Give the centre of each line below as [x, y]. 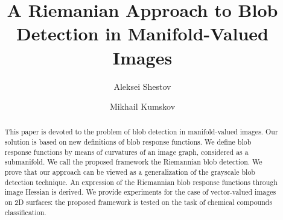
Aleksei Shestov [142, 86]
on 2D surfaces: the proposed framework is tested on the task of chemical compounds [138, 202]
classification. [25, 212]
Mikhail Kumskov [142, 106]
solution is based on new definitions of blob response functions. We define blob [128, 142]
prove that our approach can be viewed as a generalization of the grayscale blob [130, 172]
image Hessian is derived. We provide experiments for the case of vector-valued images [140, 192]
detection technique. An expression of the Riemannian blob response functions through [141, 182]
